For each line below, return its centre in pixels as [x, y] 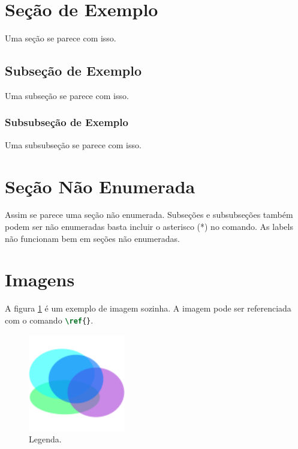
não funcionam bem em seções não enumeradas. [92, 238]
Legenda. [45, 439]
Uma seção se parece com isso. [61, 38]
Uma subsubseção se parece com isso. [73, 144]
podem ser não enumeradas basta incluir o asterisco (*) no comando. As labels [149, 227]
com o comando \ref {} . [49, 320]
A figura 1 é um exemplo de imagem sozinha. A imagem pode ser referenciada [148, 308]
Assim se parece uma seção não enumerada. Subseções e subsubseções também [149, 215]
